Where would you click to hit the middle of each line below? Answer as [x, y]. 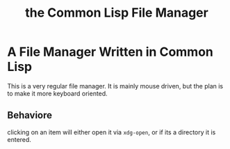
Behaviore [30, 115]
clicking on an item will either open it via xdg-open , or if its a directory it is [112, 132]
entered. [19, 139]
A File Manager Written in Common [110, 52]
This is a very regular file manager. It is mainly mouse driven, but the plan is [115, 86]
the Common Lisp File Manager [117, 13]
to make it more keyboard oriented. [57, 93]
